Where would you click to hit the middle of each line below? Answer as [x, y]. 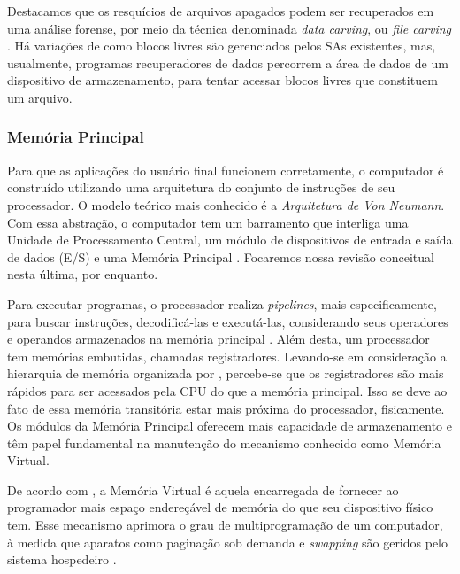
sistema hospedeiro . [62, 559]
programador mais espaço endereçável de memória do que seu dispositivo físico [220, 507]
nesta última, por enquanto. [83, 274]
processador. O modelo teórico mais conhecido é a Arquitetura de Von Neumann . [226, 204]
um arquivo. [40, 97]
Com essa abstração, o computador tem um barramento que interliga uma [208, 222]
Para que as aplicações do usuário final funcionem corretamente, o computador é [226, 170]
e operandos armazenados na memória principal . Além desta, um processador [218, 339]
